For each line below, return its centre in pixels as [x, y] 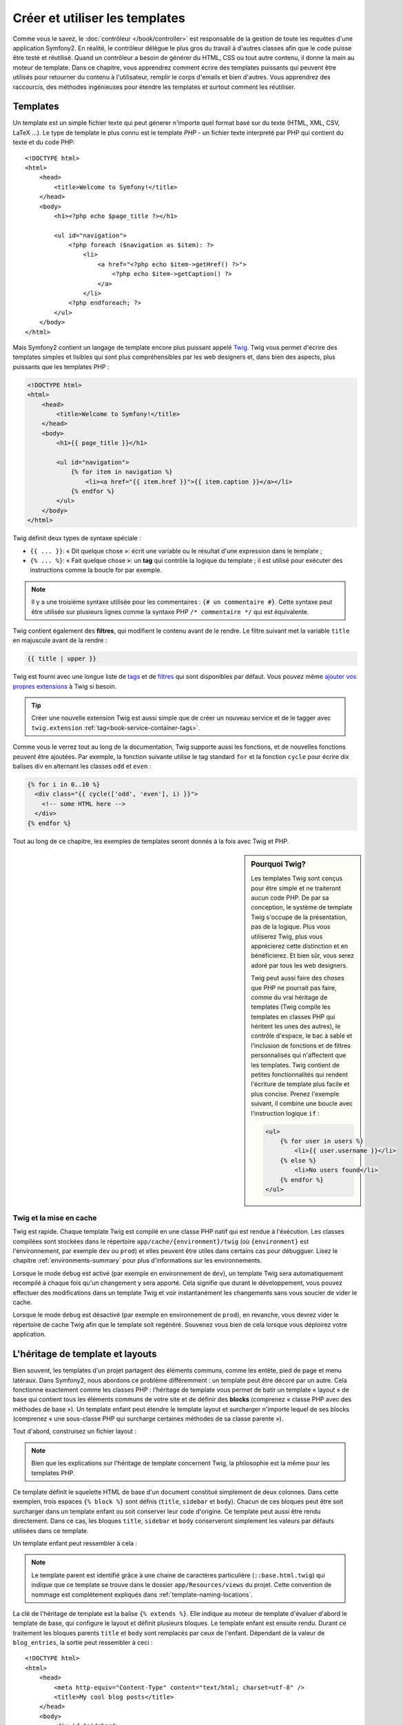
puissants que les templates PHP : [61, 366]
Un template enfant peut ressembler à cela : [75, 1543]
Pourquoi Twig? [278, 864]
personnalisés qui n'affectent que [299, 1055]
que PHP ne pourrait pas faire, [294, 987]
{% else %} [298, 1160]
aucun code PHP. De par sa [290, 898]
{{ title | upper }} [62, 659]
